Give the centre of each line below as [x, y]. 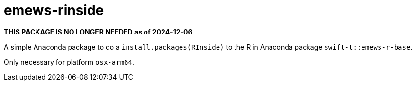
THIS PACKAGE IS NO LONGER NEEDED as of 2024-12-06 [98, 32]
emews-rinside [54, 10]
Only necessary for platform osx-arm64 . [69, 62]
